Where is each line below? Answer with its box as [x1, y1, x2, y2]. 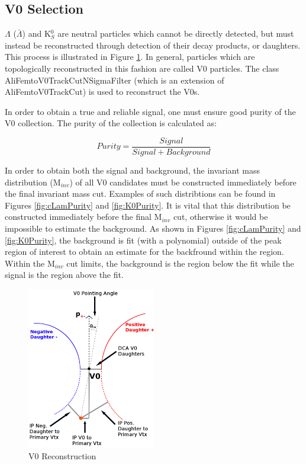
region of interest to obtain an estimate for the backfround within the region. [5, 245, 284, 258]
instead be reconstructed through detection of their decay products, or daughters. [5, 39, 301, 51]
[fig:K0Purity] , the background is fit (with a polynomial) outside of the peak [5, 233, 282, 246]
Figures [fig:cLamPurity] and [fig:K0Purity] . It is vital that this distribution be [5, 199, 291, 211]
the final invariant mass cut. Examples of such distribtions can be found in [5, 187, 276, 200]
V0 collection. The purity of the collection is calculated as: [5, 117, 217, 129]
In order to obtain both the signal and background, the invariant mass [5, 164, 260, 177]
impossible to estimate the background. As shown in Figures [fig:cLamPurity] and [5, 222, 301, 234]
